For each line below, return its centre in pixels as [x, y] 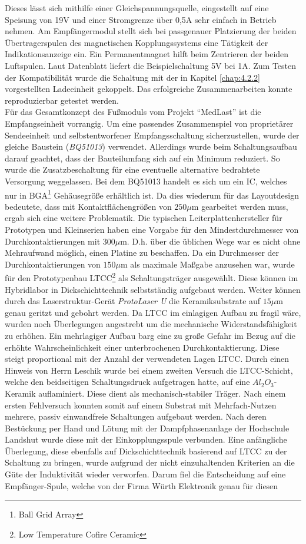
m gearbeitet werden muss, [240, 206]
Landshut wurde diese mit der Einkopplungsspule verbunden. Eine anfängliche [146, 439]
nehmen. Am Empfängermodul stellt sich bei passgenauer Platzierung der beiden [151, 31]
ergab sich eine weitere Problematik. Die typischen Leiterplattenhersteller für [144, 218]
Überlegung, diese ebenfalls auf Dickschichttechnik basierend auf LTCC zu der [146, 451]
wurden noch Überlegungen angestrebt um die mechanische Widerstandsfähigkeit [151, 324]
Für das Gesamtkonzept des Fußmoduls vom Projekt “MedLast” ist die [133, 112]
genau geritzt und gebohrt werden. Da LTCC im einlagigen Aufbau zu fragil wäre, [153, 312]
